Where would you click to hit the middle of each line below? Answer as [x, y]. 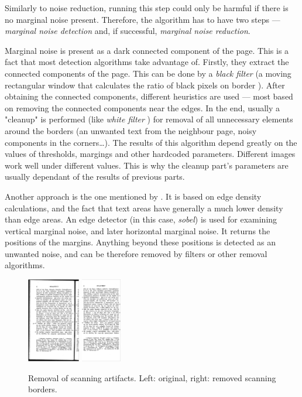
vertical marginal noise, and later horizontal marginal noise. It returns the [138, 230]
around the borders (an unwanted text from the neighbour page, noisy [131, 130]
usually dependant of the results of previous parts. [95, 177]
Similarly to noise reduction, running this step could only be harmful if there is [147, 8]
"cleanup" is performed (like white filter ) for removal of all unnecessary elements [149, 119]
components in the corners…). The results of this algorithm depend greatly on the [151, 142]
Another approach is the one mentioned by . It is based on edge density [133, 196]
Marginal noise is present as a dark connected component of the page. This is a [147, 50]
